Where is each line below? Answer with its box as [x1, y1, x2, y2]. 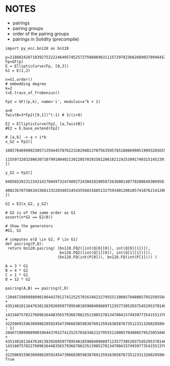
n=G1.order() [5, 77, 33, 82]
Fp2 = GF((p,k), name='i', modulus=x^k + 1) [5, 99, 101, 104]
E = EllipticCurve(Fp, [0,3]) [5, 63, 69, 69]
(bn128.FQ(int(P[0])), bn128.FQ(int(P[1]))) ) [57, 254, 157, 259]
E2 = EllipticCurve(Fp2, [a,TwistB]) [5, 121, 85, 126]
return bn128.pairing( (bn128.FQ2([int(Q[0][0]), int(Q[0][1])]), [7, 246, 151, 251]
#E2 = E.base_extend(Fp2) [5, 125, 60, 131]
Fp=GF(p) [5, 59, 24, 64]
